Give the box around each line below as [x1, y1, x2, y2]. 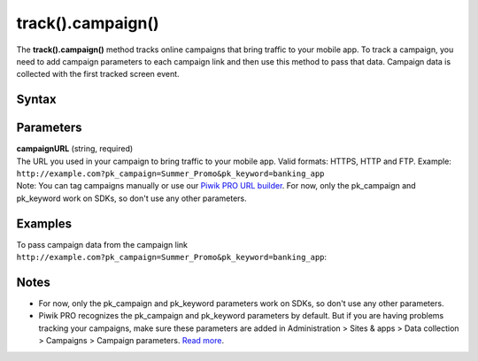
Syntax [16, 92, 57, 107]
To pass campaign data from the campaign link [16, 239, 188, 250]
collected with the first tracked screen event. [16, 69, 181, 80]
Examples [16, 216, 73, 231]
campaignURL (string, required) [16, 143, 134, 154]
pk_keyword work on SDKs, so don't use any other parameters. [16, 193, 247, 204]
